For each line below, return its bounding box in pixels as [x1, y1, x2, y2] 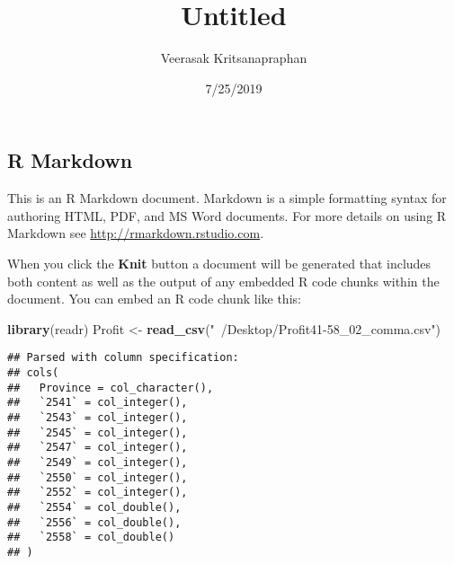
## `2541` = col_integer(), [7, 396, 188, 410]
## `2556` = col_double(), [7, 516, 182, 529]
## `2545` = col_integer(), [7, 426, 188, 439]
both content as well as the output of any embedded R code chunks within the [7, 271, 440, 290]
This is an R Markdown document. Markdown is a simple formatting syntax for [7, 189, 447, 207]
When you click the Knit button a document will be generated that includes [7, 253, 432, 272]
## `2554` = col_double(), [7, 500, 182, 514]
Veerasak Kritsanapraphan [160, 48, 307, 67]
